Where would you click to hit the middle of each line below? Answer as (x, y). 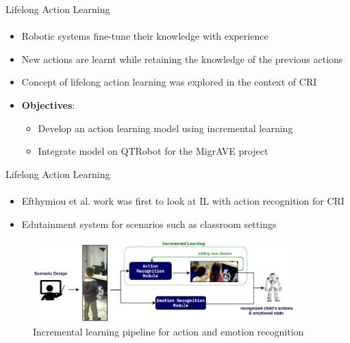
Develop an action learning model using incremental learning (165, 128)
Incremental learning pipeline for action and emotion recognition (168, 331)
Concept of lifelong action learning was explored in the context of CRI (169, 82)
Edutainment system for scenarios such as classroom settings (149, 224)
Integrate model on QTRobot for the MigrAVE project (153, 151)
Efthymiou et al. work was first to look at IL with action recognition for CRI (183, 200)
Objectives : (48, 104)
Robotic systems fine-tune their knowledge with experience (145, 36)
